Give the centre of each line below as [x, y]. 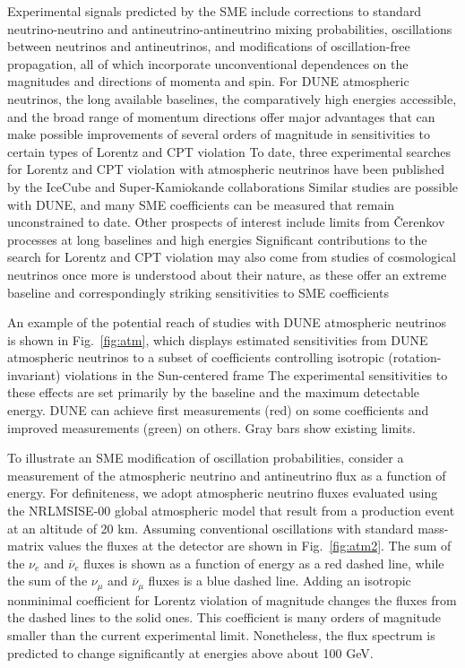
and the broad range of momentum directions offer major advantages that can [221, 116]
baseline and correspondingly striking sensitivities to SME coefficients [198, 292]
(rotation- [415, 357]
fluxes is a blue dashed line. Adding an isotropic [280, 581]
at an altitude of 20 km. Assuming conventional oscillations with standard [211, 528]
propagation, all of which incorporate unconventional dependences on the [208, 63]
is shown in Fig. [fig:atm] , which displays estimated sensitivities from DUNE [218, 339]
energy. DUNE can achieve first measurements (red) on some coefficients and [218, 410]
